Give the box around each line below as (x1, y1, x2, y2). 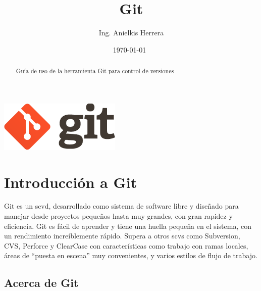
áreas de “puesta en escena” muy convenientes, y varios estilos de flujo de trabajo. (4, 250, 257, 261)
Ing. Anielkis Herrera (98, 27, 164, 38)
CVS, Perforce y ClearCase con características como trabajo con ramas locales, (4, 240, 248, 251)
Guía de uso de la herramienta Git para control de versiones (16, 67, 174, 75)
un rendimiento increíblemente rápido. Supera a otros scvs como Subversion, (4, 230, 240, 241)
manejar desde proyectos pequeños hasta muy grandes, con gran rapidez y (4, 211, 233, 221)
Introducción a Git (4, 171, 137, 192)
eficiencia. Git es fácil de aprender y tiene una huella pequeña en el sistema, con (4, 220, 251, 231)
